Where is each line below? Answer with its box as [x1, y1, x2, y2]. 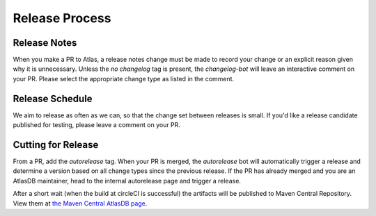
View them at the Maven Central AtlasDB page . [13, 199, 148, 208]
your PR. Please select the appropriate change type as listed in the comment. [13, 74, 235, 83]
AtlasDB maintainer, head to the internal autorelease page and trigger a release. [13, 176, 242, 185]
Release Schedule [13, 92, 93, 104]
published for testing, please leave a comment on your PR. [13, 121, 181, 129]
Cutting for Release [13, 139, 99, 151]
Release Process [13, 10, 111, 26]
